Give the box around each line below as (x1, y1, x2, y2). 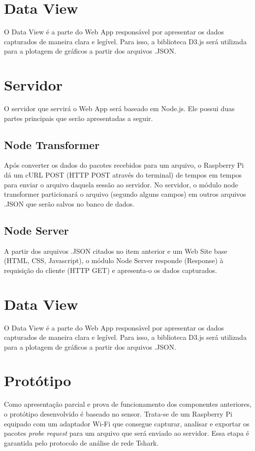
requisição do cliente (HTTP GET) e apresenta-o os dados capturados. (4, 265, 217, 275)
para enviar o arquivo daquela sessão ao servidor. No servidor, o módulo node (4, 179, 238, 189)
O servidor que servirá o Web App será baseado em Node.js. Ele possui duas (4, 103, 235, 114)
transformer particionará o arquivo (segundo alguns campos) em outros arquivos (4, 189, 246, 199)
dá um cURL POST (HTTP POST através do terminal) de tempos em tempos (4, 170, 242, 180)
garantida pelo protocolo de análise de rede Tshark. (4, 437, 159, 448)
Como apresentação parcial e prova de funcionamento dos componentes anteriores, (4, 399, 252, 409)
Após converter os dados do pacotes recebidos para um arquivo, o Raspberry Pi (4, 160, 244, 170)
